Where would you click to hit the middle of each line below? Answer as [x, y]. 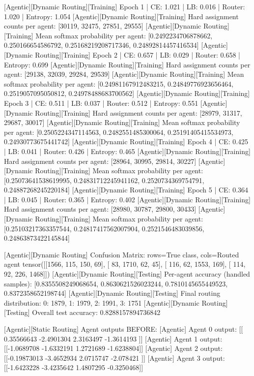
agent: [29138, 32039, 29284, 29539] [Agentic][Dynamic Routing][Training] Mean [124, 74]
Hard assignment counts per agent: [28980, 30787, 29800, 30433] [100, 209]
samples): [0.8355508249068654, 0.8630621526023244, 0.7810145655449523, [116, 283]
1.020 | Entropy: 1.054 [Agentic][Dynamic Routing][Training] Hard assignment [121, 16]
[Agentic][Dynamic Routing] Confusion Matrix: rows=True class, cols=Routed [122, 254]
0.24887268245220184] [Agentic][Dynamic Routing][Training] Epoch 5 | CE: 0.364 [126, 190]
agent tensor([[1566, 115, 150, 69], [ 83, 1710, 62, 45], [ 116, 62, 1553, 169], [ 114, [125, 264]
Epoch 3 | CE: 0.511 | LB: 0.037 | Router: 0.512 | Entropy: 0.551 [101, 103]
